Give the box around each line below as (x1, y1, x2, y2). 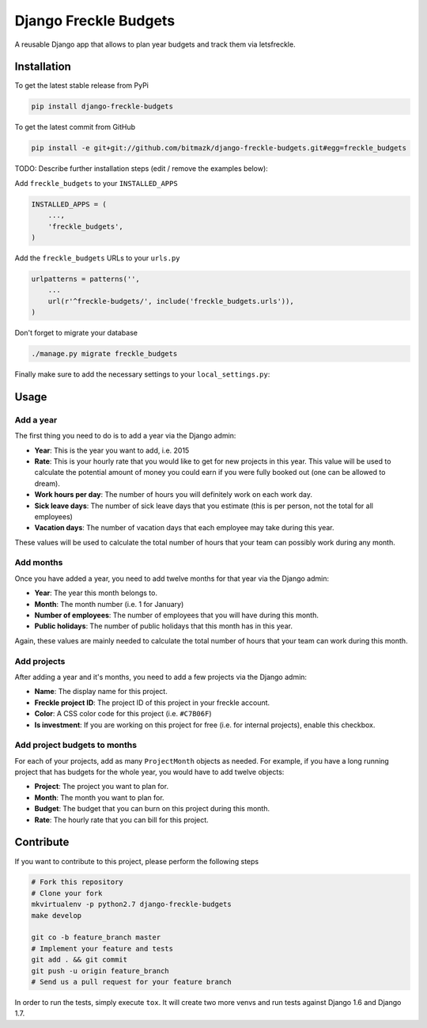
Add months (14, 557, 63, 568)
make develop (31, 911, 82, 920)
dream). (34, 479, 61, 488)
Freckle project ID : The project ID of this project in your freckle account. (34, 697, 270, 707)
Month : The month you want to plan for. (34, 792, 165, 802)
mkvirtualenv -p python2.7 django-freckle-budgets (31, 900, 232, 909)
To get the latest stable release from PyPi (14, 81, 149, 90)
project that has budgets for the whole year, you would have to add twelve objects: (14, 768, 285, 777)
